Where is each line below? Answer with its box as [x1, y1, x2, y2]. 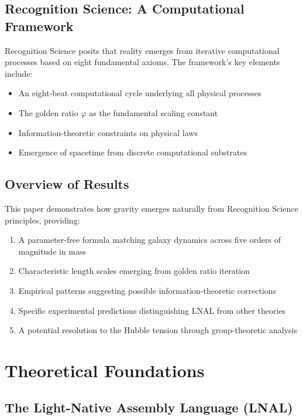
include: [5, 67, 33, 79]
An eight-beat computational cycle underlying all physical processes [18, 87, 261, 99]
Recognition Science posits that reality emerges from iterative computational [5, 44, 280, 56]
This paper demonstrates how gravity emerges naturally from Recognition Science [5, 202, 298, 214]
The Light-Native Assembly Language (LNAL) [5, 398, 293, 416]
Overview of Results [5, 175, 129, 193]
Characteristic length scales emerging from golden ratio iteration [18, 265, 250, 277]
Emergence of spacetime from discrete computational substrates [18, 146, 247, 158]
